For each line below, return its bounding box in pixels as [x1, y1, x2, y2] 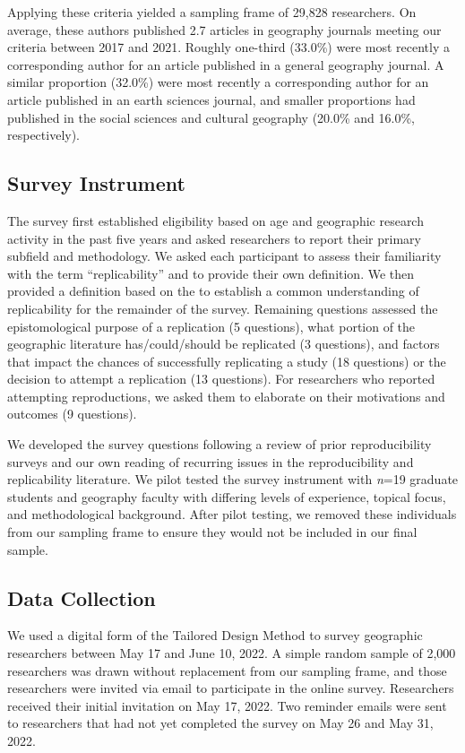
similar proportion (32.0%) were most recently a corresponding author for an [7, 73, 429, 91]
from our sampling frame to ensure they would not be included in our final [7, 523, 418, 541]
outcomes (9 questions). [7, 404, 137, 423]
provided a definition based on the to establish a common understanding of [7, 281, 419, 300]
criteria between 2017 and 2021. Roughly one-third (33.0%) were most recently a [7, 38, 450, 56]
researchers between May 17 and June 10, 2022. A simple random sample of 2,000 [7, 644, 456, 662]
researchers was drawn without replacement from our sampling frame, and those [7, 661, 447, 679]
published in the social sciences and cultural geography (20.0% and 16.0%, [7, 108, 416, 126]
